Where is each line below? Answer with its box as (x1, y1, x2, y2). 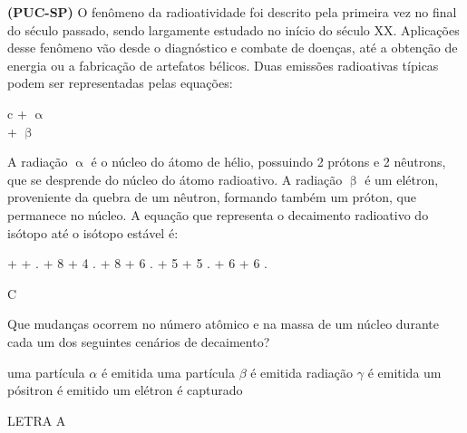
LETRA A (7, 410, 66, 429)
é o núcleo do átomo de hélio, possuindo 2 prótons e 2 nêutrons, (91, 152, 446, 171)
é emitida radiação (250, 362, 354, 381)
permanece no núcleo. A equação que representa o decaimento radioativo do (7, 205, 429, 224)
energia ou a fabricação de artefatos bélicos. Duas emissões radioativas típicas (7, 55, 439, 74)
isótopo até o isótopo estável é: (7, 223, 179, 242)
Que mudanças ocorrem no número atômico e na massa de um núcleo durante (7, 314, 439, 333)
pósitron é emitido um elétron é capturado (7, 380, 243, 399)
